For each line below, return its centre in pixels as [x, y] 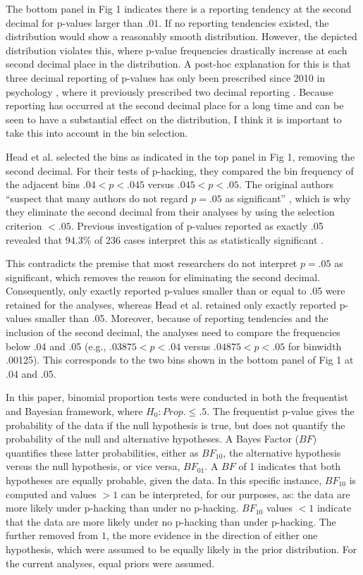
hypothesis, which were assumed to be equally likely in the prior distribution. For [181, 549]
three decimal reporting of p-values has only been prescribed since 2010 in [166, 77]
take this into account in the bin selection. [97, 133]
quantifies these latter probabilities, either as [102, 452]
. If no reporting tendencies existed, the [244, 22]
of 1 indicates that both [290, 466]
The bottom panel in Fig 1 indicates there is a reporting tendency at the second [179, 8]
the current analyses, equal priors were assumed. [110, 563]
